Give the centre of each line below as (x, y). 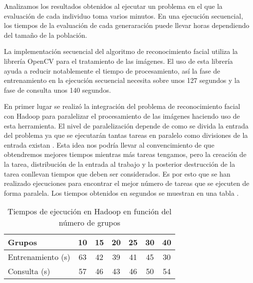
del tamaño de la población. (46, 35)
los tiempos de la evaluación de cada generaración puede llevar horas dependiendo (127, 25)
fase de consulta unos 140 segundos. (57, 90)
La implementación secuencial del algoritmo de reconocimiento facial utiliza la (121, 51)
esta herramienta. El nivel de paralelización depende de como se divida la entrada (126, 125)
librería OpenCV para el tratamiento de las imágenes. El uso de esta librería (118, 61)
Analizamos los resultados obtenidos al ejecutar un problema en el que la (113, 6)
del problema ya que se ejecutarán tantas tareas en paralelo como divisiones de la (126, 135)
